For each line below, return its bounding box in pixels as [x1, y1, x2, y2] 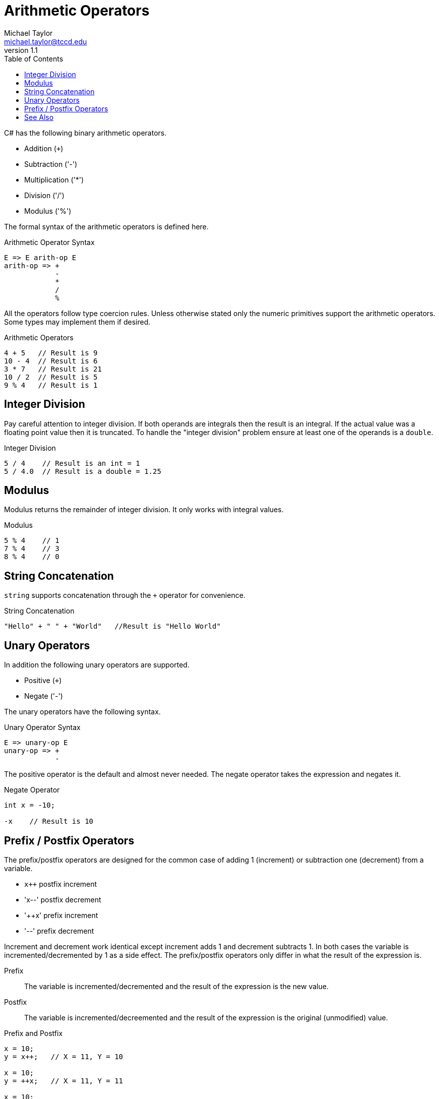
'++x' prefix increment [24, 910, 98, 920]
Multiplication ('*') [24, 175, 84, 184]
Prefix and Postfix [4, 1028, 63, 1037]
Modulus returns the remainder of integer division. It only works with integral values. [4, 505, 284, 514]
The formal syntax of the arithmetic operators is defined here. [4, 222, 209, 231]
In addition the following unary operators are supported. [4, 660, 190, 669]
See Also [24, 112, 54, 121]
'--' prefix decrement [24, 926, 94, 935]
